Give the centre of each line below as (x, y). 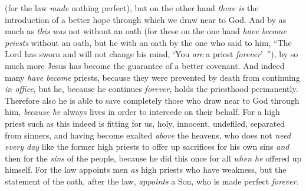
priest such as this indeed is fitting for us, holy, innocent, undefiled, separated (145, 123)
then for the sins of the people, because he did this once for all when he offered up (153, 158)
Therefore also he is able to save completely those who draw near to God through (152, 100)
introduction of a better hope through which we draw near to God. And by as (146, 19)
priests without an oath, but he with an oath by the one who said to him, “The (148, 42)
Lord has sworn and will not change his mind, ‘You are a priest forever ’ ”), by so (152, 54)
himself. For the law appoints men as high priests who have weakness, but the (146, 169)
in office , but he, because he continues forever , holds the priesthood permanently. (152, 89)
